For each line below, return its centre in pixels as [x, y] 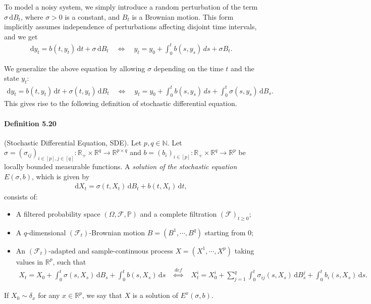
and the [243, 68]
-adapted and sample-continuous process [111, 250]
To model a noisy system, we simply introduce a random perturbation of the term [131, 7]
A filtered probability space [58, 214]
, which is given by [61, 176]
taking [244, 250]
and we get [21, 36]
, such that [69, 261]
